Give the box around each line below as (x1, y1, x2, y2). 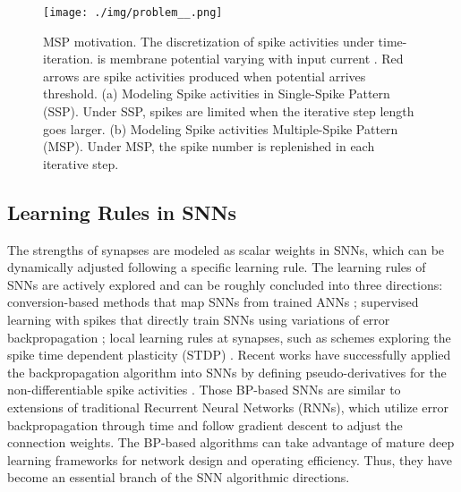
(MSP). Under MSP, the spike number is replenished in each (43, 137, 375, 156)
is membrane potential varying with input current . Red (97, 49, 404, 68)
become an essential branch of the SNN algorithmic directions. (7, 468, 350, 487)
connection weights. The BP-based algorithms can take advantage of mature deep (7, 433, 455, 452)
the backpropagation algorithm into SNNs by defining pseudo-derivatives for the (7, 362, 447, 381)
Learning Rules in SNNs (7, 198, 237, 225)
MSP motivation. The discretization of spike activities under (43, 31, 374, 50)
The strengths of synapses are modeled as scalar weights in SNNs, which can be (7, 240, 445, 259)
